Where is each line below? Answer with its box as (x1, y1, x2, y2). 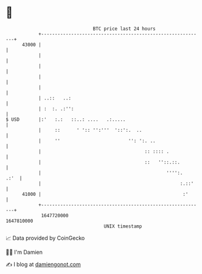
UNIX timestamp (103, 223, 142, 229)
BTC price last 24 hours (92, 26, 156, 32)
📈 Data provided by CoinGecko (5, 234, 85, 242)
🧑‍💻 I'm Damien (5, 248, 43, 256)
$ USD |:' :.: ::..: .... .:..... (5, 116, 126, 123)
